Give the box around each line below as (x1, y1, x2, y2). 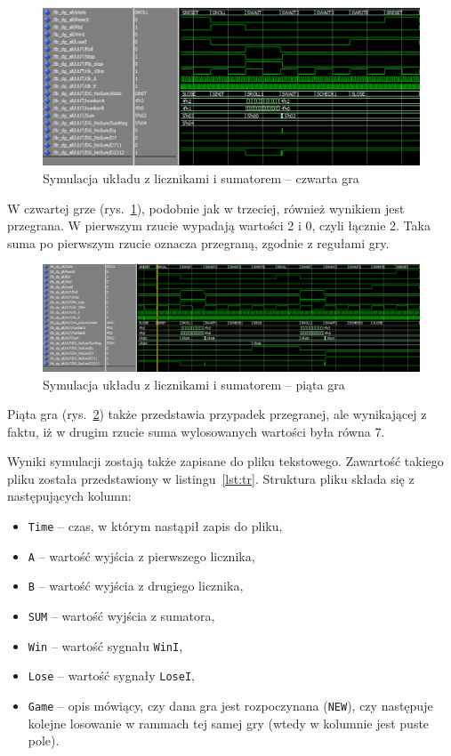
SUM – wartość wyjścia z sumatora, (28, 607, 215, 625)
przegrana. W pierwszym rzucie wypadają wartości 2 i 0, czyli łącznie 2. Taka (7, 216, 431, 235)
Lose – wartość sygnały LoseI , (28, 666, 195, 685)
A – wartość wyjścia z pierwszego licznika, (28, 546, 255, 565)
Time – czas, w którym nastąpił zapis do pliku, (28, 517, 283, 535)
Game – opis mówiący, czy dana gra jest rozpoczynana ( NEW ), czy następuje (28, 696, 433, 714)
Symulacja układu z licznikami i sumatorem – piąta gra (43, 374, 345, 393)
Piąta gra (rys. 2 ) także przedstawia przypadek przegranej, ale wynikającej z (7, 405, 427, 423)
